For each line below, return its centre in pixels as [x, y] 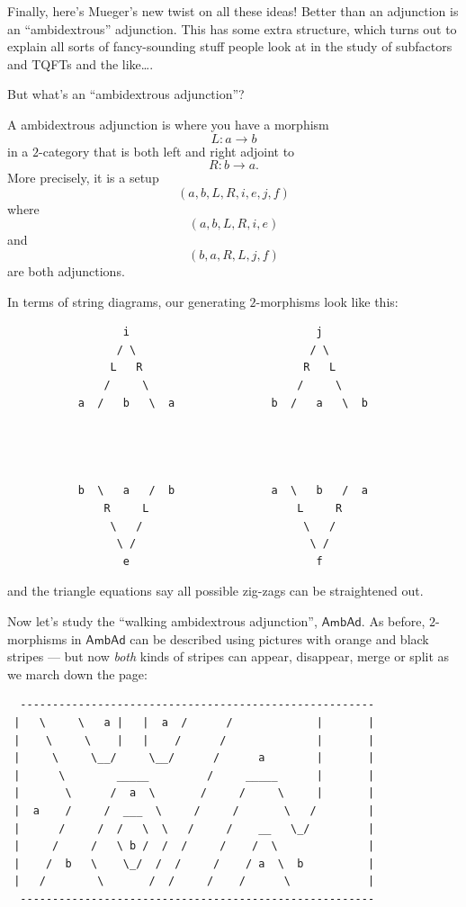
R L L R [223, 509]
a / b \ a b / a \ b [223, 403]
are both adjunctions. [66, 270]
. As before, [393, 621]
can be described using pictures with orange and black [279, 638]
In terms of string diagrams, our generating [126, 301]
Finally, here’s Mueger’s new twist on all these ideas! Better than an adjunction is [233, 11]
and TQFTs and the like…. [81, 63]
